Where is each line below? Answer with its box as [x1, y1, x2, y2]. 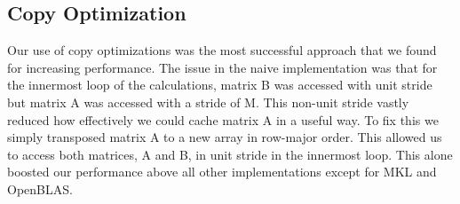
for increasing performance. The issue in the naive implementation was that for [7, 58, 438, 76]
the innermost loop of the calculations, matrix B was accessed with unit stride [7, 75, 432, 94]
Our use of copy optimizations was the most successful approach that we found [7, 41, 437, 59]
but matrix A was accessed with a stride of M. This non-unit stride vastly [7, 92, 409, 111]
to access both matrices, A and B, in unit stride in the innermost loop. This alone [7, 145, 453, 163]
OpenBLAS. [7, 179, 73, 198]
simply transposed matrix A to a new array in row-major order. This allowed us [7, 128, 442, 146]
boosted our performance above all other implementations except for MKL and [7, 162, 437, 181]
